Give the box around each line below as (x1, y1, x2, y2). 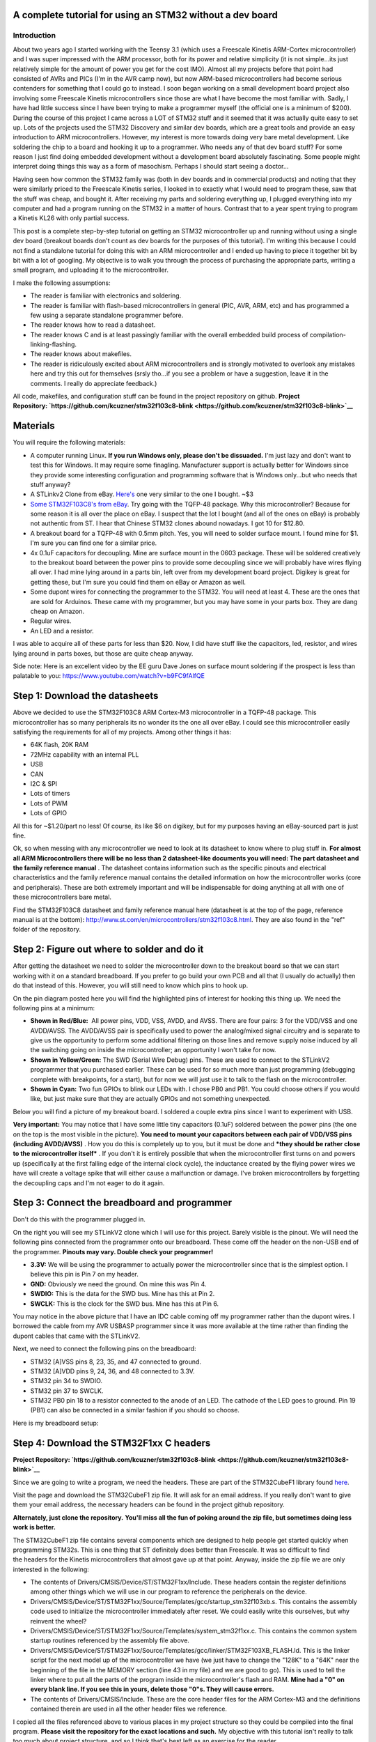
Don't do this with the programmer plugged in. (13, 1215, 146, 1224)
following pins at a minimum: (13, 1003, 95, 1012)
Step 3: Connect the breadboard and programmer (13, 1197, 233, 1209)
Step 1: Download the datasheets (13, 690, 159, 702)
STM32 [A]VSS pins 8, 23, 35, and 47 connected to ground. (30, 1357, 202, 1366)
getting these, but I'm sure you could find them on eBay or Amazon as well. (30, 578, 246, 586)
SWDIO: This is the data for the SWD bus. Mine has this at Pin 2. (30, 1290, 215, 1298)
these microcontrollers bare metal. (13, 893, 111, 902)
